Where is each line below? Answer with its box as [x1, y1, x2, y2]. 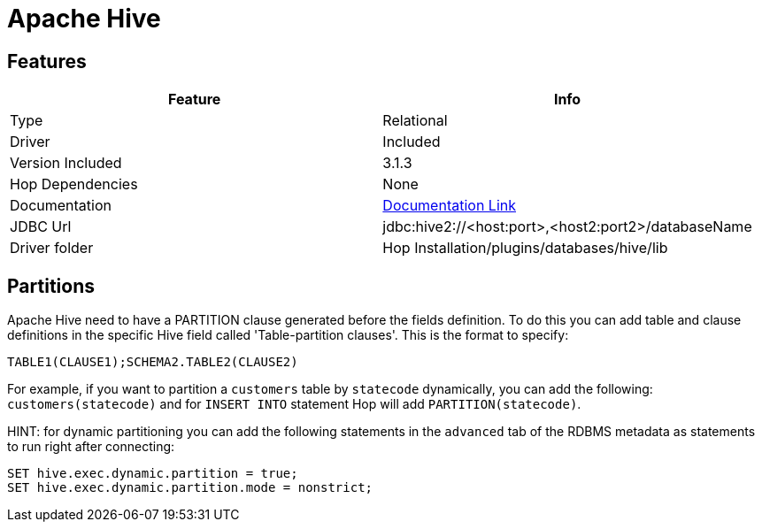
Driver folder [10, 239, 94, 257]
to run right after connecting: [7, 439, 175, 455]
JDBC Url [10, 218, 72, 236]
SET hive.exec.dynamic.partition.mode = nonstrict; [7, 480, 373, 495]
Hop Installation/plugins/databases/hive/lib [382, 239, 668, 257]
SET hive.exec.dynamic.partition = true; [7, 466, 298, 481]
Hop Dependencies [10, 175, 138, 194]
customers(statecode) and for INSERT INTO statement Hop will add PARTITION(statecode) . [7, 396, 581, 412]
